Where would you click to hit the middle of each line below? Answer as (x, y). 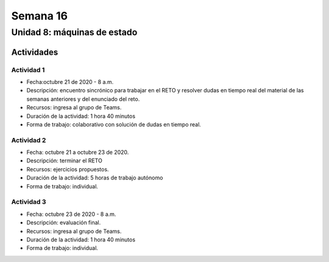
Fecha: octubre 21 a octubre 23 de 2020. (78, 153)
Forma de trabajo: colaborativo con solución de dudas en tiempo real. (114, 124)
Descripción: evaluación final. (64, 222)
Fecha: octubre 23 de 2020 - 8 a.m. (71, 214)
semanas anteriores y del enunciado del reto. (83, 99)
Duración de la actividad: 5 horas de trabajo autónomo (95, 178)
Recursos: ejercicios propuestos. (68, 169)
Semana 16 (40, 16)
